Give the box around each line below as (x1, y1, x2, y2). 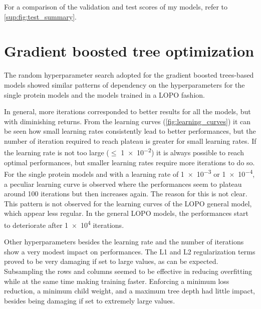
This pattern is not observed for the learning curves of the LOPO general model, (4, 198, 252, 208)
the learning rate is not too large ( (4, 147, 109, 158)
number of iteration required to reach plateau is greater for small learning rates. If (4, 135, 256, 146)
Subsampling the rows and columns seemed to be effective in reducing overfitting (4, 265, 252, 276)
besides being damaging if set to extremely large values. (4, 295, 175, 305)
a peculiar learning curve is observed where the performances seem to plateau (4, 178, 242, 189)
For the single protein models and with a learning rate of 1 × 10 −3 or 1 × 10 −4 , (4, 167, 255, 179)
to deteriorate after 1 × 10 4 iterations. (4, 218, 124, 230)
